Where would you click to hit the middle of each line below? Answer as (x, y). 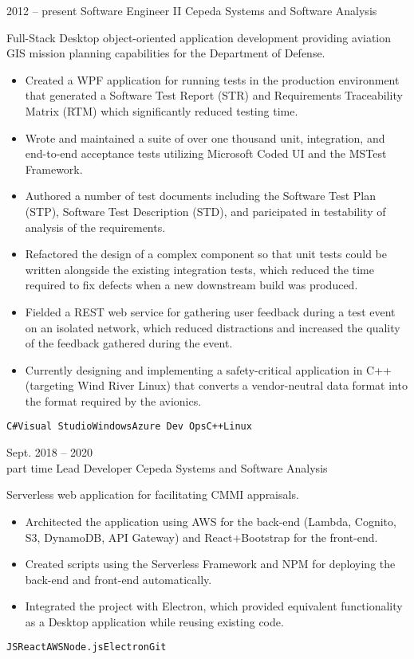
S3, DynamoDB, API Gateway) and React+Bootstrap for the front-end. (201, 537)
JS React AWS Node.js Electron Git (87, 647)
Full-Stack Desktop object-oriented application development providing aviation (199, 37)
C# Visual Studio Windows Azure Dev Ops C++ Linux (129, 427)
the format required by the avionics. (113, 400)
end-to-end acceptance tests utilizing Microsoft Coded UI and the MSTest (206, 153)
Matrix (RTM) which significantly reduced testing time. (162, 110)
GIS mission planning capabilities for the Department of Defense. (166, 53)
